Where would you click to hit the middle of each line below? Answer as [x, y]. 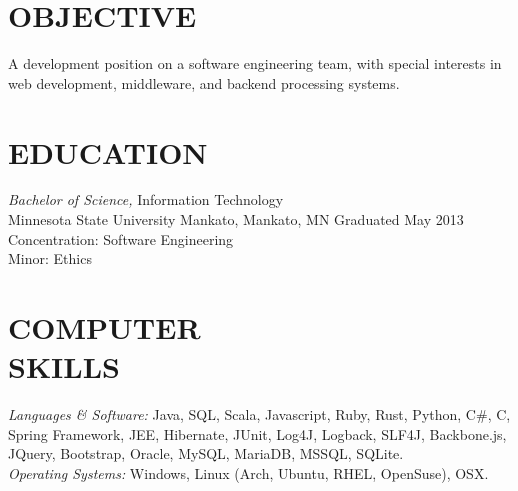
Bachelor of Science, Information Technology [146, 199]
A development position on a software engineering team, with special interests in [255, 63]
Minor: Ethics [50, 258]
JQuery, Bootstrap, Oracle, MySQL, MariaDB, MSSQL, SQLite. [206, 453]
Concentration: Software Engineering [121, 238]
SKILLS [64, 366]
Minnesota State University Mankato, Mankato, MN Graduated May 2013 [236, 219]
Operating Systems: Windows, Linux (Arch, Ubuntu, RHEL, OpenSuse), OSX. [248, 472]
